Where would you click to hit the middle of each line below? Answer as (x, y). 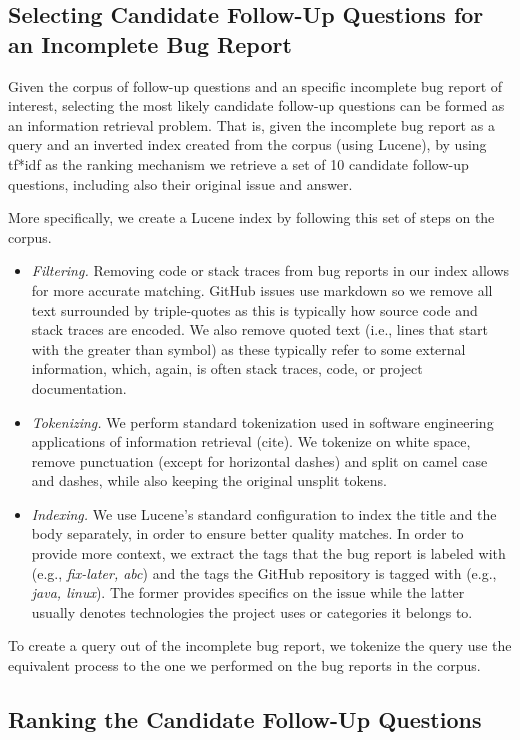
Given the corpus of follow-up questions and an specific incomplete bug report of (255, 85)
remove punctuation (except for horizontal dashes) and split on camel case (259, 460)
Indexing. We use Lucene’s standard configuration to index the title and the (264, 513)
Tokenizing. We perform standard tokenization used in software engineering (262, 421)
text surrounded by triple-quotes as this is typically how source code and (254, 309)
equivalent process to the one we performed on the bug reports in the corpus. (244, 665)
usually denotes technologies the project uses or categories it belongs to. (252, 611)
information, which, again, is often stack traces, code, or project (227, 368)
